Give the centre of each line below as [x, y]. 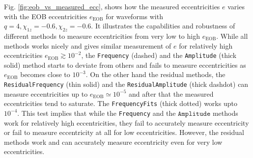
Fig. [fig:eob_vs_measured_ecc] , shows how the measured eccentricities [112, 6]
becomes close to [45, 74]
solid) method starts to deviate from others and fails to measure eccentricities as [125, 65]
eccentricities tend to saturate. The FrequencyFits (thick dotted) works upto [121, 103]
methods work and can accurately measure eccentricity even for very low [113, 142]
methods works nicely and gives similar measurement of [88, 45]
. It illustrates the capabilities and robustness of [163, 26]
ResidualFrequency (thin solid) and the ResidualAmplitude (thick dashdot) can [126, 84]
